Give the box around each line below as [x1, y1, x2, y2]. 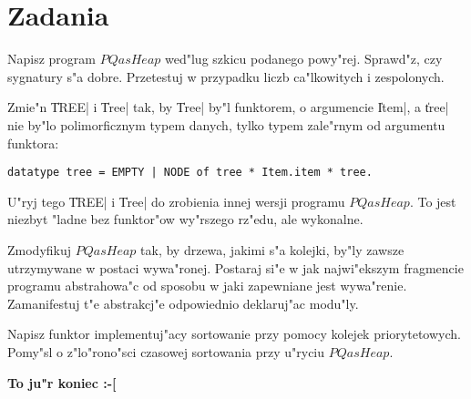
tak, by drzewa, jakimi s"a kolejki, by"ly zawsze [140, 240, 404, 259]
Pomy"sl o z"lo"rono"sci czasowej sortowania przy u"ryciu [7, 342, 325, 361]
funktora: [7, 133, 59, 152]
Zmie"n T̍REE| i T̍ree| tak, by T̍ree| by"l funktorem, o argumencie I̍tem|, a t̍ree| [7, 97, 449, 117]
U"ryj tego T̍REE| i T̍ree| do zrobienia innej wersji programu [7, 191, 345, 210]
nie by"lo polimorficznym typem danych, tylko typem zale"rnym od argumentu [7, 115, 445, 134]
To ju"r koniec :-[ [7, 373, 117, 392]
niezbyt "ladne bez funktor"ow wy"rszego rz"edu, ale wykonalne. [7, 210, 363, 229]
